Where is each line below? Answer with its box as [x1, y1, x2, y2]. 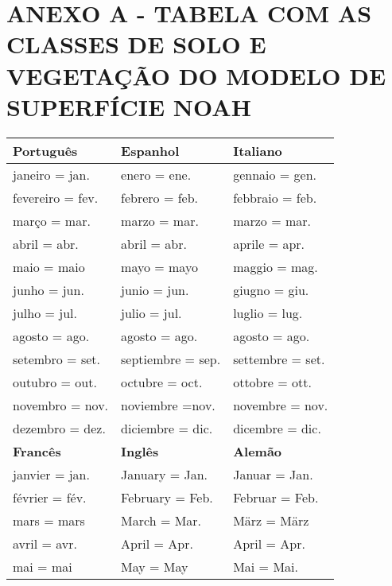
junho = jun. [13, 280, 84, 299]
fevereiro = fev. [13, 188, 99, 207]
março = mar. [13, 211, 91, 230]
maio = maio [13, 257, 85, 276]
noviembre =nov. [121, 395, 215, 414]
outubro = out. [13, 372, 97, 391]
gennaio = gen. [233, 165, 317, 184]
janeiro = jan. [13, 165, 90, 184]
